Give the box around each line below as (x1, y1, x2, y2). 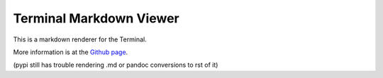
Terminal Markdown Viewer (13, 11, 180, 26)
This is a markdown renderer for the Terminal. (13, 35, 147, 44)
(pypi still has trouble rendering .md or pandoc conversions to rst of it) (13, 60, 218, 70)
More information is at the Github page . (13, 48, 128, 56)
